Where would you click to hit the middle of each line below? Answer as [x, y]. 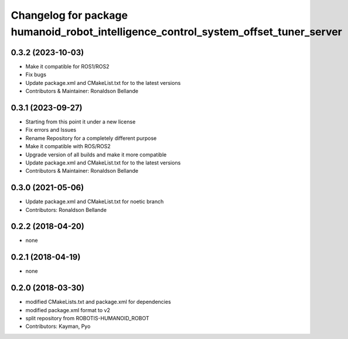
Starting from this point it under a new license [81, 121]
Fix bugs [36, 75]
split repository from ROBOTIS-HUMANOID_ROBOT [87, 319]
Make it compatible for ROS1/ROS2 [67, 66]
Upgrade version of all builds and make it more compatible [96, 155]
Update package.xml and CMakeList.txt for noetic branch [95, 201]
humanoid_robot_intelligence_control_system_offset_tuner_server [176, 32]
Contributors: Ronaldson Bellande [66, 210]
